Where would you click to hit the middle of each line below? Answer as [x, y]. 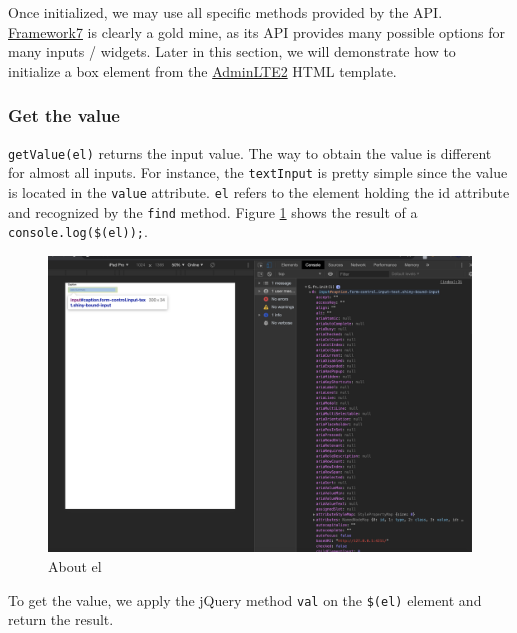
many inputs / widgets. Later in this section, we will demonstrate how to [232, 51]
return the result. [61, 619]
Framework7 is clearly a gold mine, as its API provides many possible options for [256, 31]
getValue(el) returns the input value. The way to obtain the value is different [250, 152]
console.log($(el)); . [78, 231]
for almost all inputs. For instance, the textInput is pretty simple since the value [258, 172]
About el [75, 565]
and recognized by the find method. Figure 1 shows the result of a [213, 211]
